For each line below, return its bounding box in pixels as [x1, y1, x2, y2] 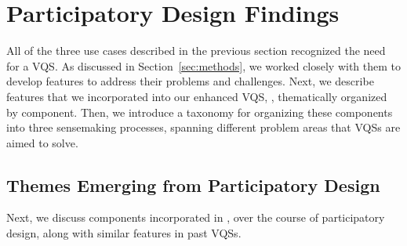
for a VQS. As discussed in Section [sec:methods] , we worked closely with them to [6, 57, 402, 74]
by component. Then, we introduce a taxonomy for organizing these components [6, 103, 393, 120]
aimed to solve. [6, 134, 78, 150]
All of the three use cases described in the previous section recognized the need [6, 42, 386, 59]
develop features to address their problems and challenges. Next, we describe [6, 73, 374, 89]
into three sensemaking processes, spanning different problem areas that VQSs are [6, 119, 401, 136]
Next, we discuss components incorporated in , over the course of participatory [6, 209, 385, 226]
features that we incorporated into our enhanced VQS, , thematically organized [6, 88, 387, 104]
